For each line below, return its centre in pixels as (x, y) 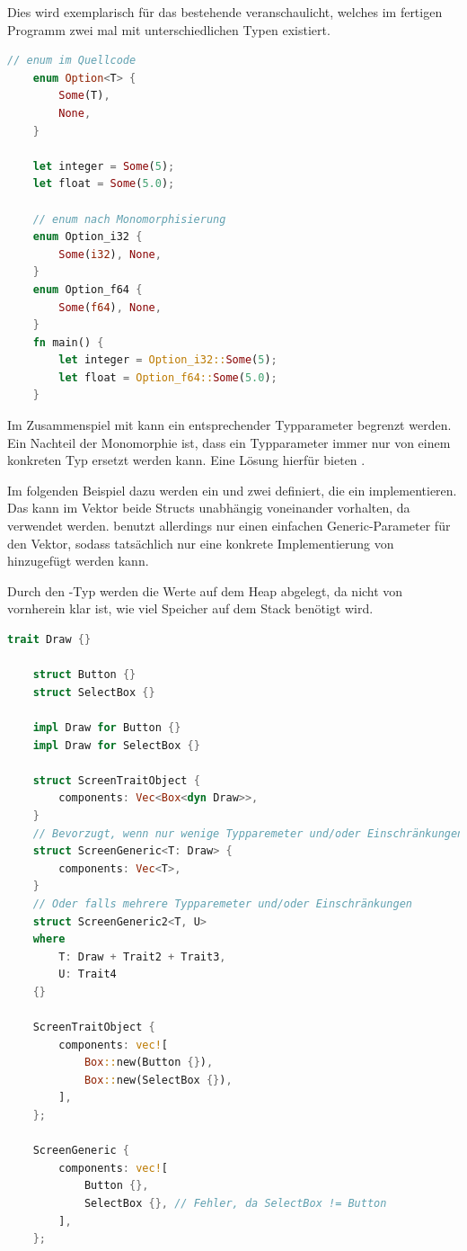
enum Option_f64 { (88, 289)
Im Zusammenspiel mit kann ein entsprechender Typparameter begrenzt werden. (229, 425)
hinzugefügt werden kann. (78, 561)
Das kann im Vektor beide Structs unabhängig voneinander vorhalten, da (209, 508)
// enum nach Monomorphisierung (129, 219)
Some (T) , (84, 96)
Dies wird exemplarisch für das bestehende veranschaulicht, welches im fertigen (225, 12)
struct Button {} (84, 675)
